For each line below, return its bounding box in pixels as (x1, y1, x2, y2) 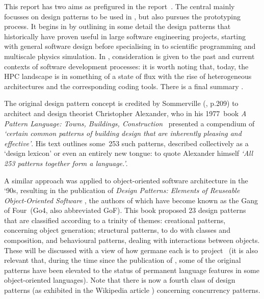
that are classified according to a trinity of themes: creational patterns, (4, 214, 226, 225)
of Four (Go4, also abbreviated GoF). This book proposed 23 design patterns (4, 205, 246, 215)
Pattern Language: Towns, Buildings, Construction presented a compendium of (4, 118, 255, 128)
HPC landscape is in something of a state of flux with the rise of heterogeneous (4, 71, 252, 81)
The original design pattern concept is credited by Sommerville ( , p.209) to (4, 98, 239, 108)
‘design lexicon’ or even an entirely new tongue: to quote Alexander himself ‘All (4, 148, 253, 158)
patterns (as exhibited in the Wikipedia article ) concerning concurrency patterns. (4, 285, 260, 295)
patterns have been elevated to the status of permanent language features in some (4, 264, 259, 275)
